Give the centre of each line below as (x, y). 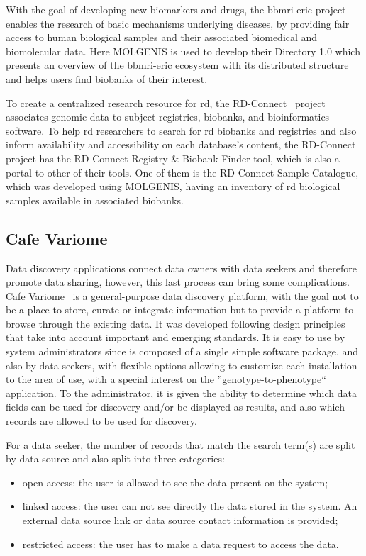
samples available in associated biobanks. (95, 200)
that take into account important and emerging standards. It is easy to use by (176, 337)
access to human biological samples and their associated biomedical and (162, 37)
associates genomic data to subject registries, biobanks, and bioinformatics (168, 117)
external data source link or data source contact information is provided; (180, 520)
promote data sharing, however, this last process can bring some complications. (178, 282)
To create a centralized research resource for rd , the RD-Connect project (166, 102)
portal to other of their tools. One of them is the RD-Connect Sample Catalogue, (182, 172)
